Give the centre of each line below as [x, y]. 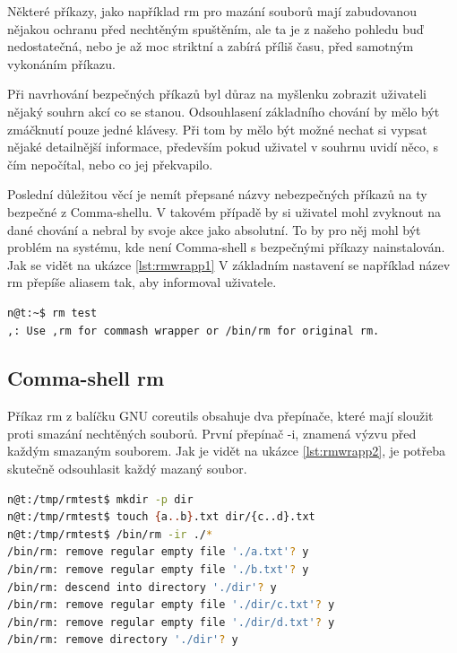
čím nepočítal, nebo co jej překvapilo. [110, 164]
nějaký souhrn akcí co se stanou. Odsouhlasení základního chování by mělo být [224, 111]
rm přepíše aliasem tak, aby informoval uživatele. [142, 282]
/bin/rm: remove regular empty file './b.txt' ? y [158, 570]
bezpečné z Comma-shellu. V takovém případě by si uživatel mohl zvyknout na [224, 211]
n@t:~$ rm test [52, 313]
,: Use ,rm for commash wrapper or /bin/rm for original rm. [194, 331]
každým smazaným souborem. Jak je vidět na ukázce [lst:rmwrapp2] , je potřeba [227, 451]
